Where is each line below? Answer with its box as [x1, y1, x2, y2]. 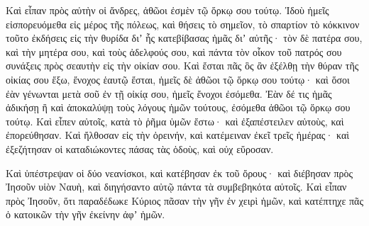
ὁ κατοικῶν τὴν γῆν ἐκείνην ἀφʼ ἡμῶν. [6, 207, 165, 222]
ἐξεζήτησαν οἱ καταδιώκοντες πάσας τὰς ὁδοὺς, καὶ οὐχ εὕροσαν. [6, 141, 274, 156]
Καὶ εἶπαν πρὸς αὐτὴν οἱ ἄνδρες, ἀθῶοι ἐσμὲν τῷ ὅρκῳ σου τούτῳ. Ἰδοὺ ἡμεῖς [6, 3, 329, 17]
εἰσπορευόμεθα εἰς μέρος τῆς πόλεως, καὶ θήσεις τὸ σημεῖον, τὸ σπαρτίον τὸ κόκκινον [6, 16, 360, 31]
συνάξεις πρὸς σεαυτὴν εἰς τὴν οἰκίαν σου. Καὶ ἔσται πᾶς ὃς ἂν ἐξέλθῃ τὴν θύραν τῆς [6, 58, 359, 73]
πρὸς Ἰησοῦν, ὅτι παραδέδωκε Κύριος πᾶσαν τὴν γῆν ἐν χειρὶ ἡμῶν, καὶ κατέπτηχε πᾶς [6, 193, 363, 208]
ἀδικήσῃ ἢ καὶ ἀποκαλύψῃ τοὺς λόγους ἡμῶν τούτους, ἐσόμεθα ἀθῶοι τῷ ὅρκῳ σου [6, 100, 351, 115]
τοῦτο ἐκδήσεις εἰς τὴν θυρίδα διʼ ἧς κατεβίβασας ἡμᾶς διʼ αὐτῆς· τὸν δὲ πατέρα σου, [6, 30, 363, 45]
